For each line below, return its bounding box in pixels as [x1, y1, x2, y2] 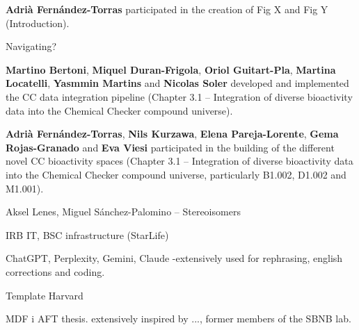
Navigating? [6, 39, 57, 53]
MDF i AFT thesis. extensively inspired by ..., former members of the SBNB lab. [6, 311, 351, 326]
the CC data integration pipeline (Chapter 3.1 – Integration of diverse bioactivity [6, 89, 353, 104]
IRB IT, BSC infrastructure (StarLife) [6, 227, 169, 242]
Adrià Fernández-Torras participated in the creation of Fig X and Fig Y [6, 2, 328, 16]
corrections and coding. [6, 264, 105, 279]
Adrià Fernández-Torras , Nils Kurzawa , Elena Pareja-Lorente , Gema [6, 126, 339, 141]
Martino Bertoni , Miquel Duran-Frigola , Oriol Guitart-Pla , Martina [6, 62, 336, 76]
